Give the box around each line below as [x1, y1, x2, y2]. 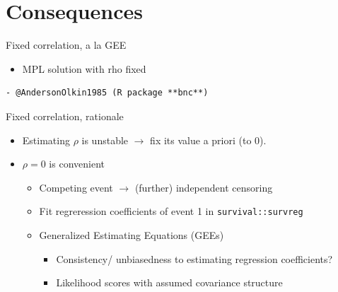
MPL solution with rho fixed [22, 61, 146, 76]
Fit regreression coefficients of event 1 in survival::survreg [39, 204, 303, 218]
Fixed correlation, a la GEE [6, 37, 127, 52]
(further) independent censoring [134, 180, 273, 194]
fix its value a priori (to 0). [150, 132, 267, 147]
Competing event [39, 180, 113, 194]
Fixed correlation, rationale [6, 108, 124, 123]
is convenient [49, 156, 105, 171]
